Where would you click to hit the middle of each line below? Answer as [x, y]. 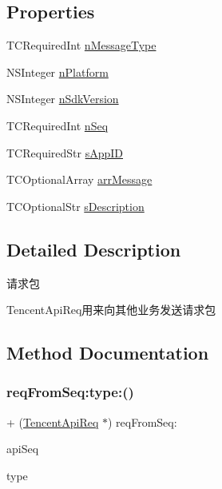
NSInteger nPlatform [57, 72]
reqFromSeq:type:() [70, 392]
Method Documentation [108, 353]
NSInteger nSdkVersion [63, 99]
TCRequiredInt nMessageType [81, 45]
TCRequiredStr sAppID [65, 152]
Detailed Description [94, 249]
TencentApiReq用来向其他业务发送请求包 [111, 310]
